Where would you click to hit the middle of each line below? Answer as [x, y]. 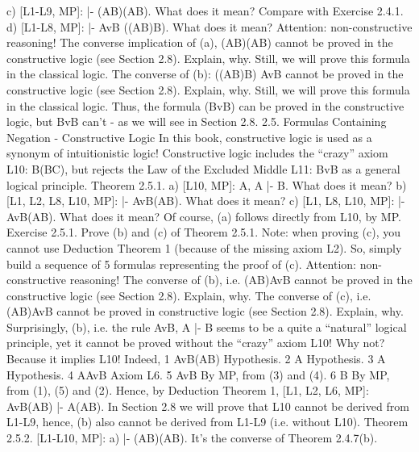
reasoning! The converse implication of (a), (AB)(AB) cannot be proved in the [200, 42]
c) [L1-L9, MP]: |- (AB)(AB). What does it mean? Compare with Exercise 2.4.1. [205, 10]
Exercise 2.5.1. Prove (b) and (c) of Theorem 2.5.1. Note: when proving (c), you [204, 232]
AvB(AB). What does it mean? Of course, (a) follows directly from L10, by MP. [204, 216]
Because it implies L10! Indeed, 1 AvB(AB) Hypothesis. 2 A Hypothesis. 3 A [196, 359]
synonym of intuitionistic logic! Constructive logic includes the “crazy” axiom [197, 153]
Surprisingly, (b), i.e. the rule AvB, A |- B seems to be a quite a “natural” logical [207, 326]
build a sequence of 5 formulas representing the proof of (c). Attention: [182, 264]
